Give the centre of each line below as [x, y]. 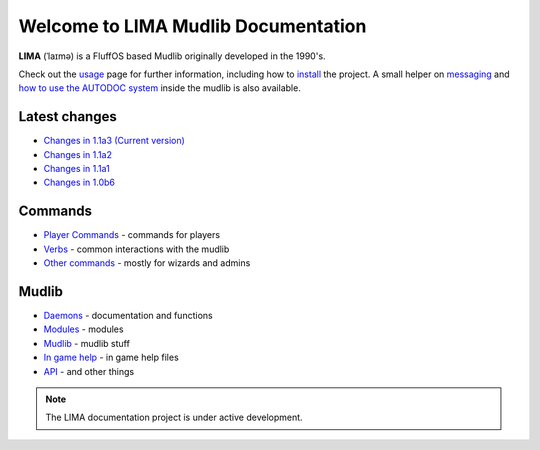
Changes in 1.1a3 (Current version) [114, 141]
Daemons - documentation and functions [128, 315]
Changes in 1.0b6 [79, 182]
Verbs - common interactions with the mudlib [136, 249]
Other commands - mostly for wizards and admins [147, 263]
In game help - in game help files [111, 357]
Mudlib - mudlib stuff [86, 343]
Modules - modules [83, 329]
